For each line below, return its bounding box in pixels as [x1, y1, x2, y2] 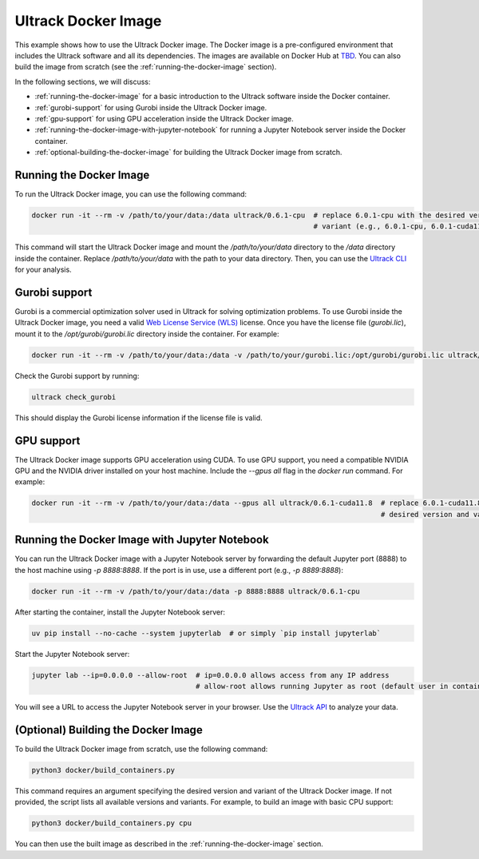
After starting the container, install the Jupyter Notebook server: [14, 607, 225, 617]
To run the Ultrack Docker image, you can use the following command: [14, 189, 247, 199]
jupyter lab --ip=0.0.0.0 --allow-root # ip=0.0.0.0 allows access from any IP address [31, 670, 390, 679]
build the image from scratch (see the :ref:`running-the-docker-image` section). [14, 62, 277, 72]
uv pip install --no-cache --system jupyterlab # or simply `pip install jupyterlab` [31, 628, 382, 638]
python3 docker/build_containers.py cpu [31, 819, 192, 828]
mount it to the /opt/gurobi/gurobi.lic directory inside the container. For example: [14, 328, 279, 339]
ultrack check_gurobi [31, 392, 117, 401]
